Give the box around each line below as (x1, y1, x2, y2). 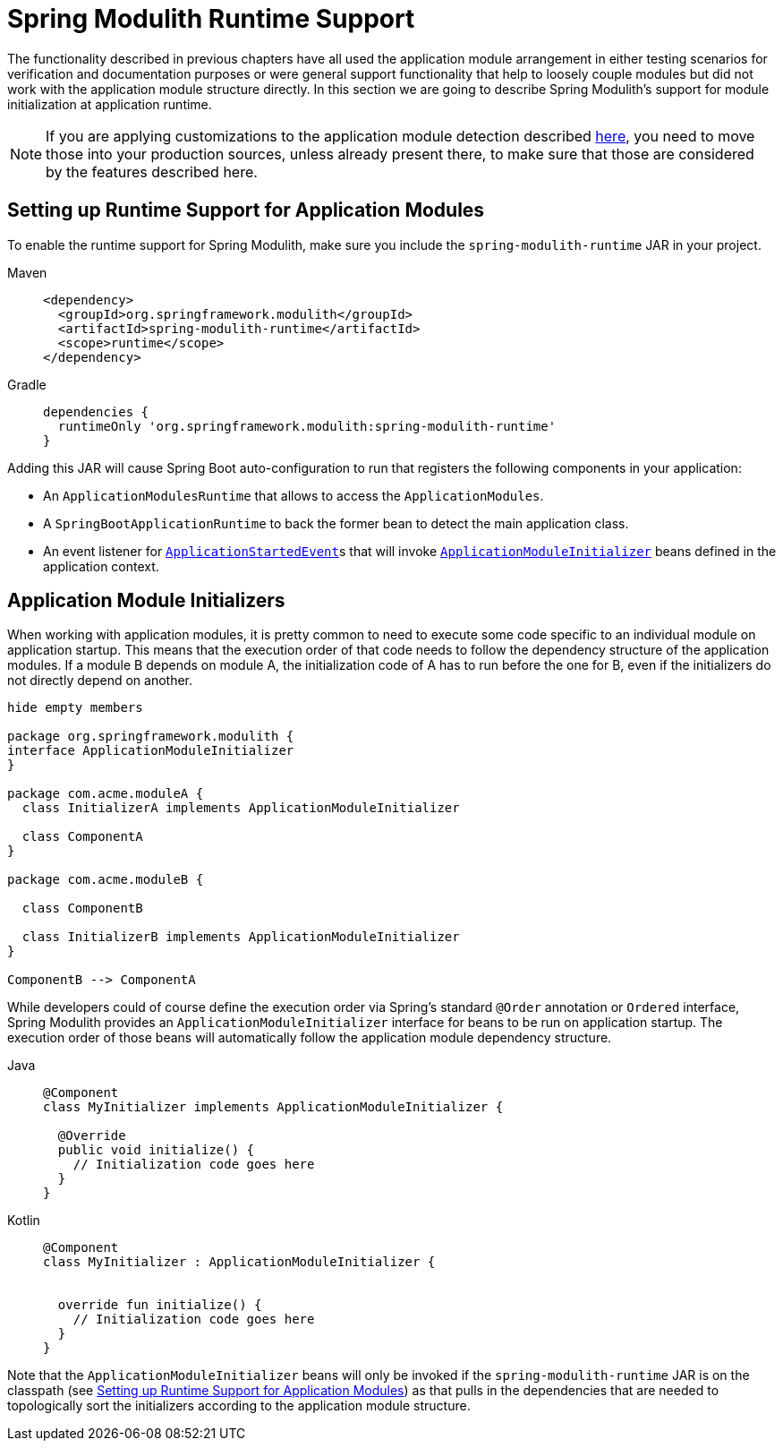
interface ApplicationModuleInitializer (7, 743, 294, 758)
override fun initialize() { (57, 1298, 262, 1313)
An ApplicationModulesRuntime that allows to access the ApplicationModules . (43, 487, 544, 503)
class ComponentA (21, 829, 143, 844)
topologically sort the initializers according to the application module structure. (7, 1398, 471, 1414)
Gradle (7, 376, 47, 392)
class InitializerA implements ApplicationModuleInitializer (21, 801, 460, 816)
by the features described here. (46, 162, 258, 181)
